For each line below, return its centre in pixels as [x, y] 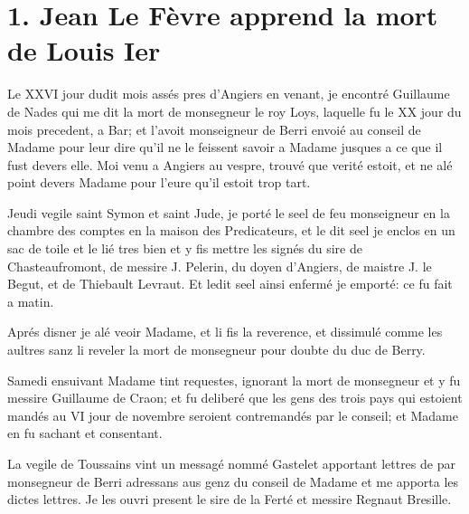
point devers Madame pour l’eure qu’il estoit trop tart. [159, 182]
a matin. [31, 301]
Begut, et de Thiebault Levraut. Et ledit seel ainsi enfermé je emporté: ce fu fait [230, 284]
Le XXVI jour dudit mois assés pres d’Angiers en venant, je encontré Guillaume [229, 94]
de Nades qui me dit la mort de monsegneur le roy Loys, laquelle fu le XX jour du [234, 111]
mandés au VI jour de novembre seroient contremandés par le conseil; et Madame [233, 415]
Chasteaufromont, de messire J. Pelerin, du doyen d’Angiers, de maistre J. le [220, 266]
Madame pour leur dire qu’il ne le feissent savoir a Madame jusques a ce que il [225, 147]
